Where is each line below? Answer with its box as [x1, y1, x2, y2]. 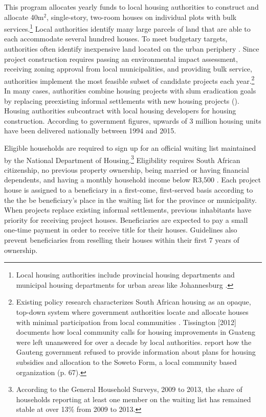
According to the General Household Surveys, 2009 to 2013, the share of [16, 384, 242, 395]
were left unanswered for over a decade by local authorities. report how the [16, 336, 252, 347]
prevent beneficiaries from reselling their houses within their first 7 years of [4, 235, 239, 245]
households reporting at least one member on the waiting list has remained [16, 393, 251, 404]
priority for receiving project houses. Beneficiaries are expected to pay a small [4, 214, 248, 225]
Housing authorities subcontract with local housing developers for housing [4, 105, 236, 116]
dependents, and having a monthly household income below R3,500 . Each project [4, 174, 261, 185]
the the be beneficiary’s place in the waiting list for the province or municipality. [4, 194, 257, 205]
